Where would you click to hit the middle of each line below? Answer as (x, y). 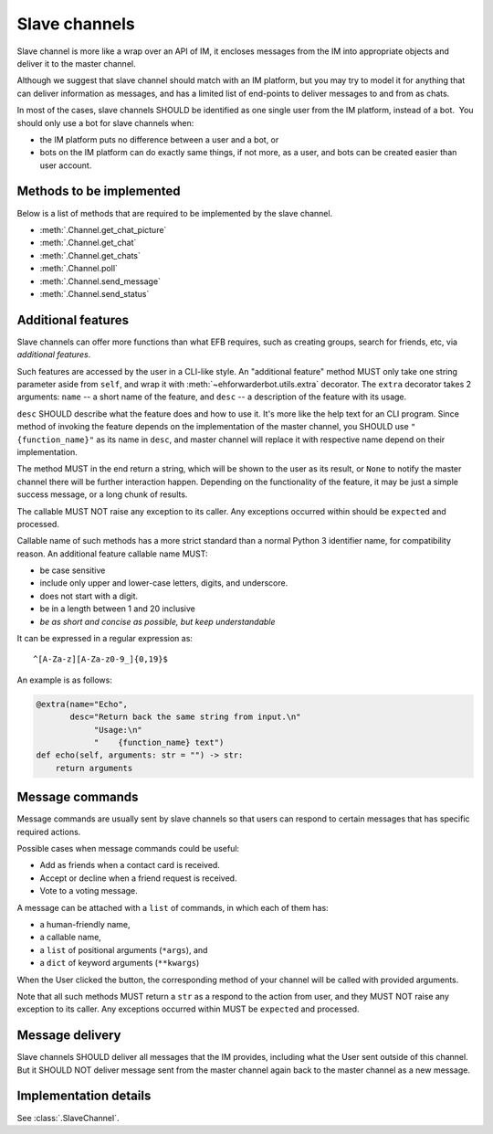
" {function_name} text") (159, 742)
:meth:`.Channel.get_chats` (90, 255)
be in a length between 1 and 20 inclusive (117, 609)
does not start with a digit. (89, 596)
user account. (66, 165)
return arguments (94, 768)
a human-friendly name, (85, 924)
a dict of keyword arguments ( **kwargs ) (120, 963)
